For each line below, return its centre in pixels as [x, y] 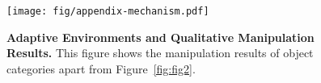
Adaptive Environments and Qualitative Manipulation [160, 37]
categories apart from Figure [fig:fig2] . [101, 68]
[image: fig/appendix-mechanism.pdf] [108, 11]
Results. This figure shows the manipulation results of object [160, 53]
